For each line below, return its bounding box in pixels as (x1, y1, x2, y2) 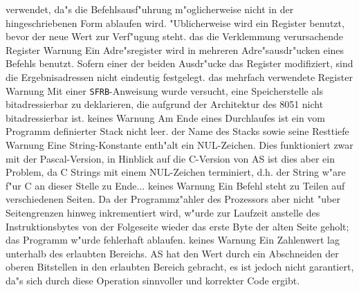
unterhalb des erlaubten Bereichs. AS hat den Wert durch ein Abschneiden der (6, 246, 339, 260)
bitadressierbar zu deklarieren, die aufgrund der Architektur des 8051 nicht (6, 97, 324, 111)
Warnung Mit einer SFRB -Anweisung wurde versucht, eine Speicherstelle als (6, 83, 323, 98)
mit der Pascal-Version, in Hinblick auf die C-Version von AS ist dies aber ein (6, 151, 335, 165)
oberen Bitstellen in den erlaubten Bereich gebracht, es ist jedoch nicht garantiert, (6, 259, 354, 274)
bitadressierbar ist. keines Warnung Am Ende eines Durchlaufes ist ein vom (6, 110, 326, 125)
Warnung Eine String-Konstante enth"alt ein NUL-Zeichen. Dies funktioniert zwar (6, 138, 353, 152)
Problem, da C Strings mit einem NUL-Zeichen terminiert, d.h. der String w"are (6, 165, 346, 179)
